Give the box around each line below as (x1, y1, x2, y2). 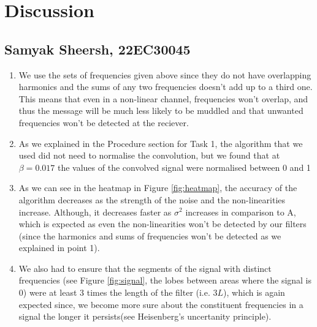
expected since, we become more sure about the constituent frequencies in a (18, 298, 304, 310)
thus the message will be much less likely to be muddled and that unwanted (18, 104, 304, 117)
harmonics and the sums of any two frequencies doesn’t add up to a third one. (18, 80, 313, 93)
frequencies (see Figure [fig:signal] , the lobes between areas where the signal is (18, 274, 312, 287)
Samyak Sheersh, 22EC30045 (4, 39, 191, 58)
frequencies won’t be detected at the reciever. (18, 116, 189, 129)
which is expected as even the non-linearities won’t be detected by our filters (18, 217, 307, 230)
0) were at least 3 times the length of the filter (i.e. (18, 286, 210, 299)
